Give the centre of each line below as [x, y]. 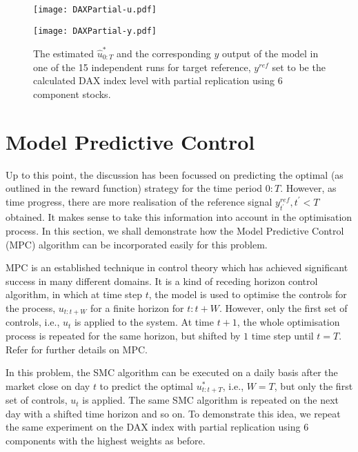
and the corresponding [164, 53]
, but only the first [314, 385]
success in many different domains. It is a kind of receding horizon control [162, 281]
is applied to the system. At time [144, 322]
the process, [31, 308]
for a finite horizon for [137, 308]
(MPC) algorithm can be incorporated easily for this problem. [137, 244]
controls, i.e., [33, 322]
